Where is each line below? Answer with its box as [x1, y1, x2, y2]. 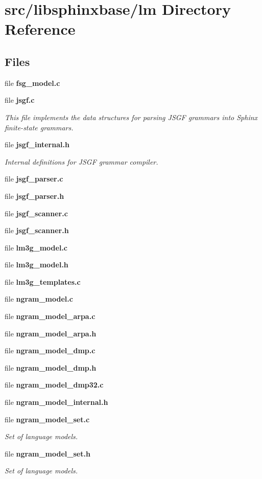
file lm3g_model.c [5, 242, 68, 253]
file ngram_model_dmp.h [5, 362, 97, 373]
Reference [5, 18, 76, 39]
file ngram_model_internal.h [5, 397, 108, 407]
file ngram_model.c [5, 293, 73, 304]
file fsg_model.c [5, 77, 60, 88]
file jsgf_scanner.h [5, 225, 69, 236]
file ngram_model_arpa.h [5, 328, 97, 338]
